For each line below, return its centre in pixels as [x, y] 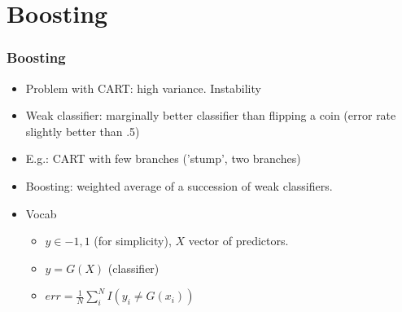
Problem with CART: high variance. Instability [143, 88]
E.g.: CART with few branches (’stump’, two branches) [163, 158]
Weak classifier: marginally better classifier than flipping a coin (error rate [211, 115]
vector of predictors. [238, 241]
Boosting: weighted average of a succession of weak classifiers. [179, 185]
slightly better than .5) [83, 131]
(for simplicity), [133, 241]
